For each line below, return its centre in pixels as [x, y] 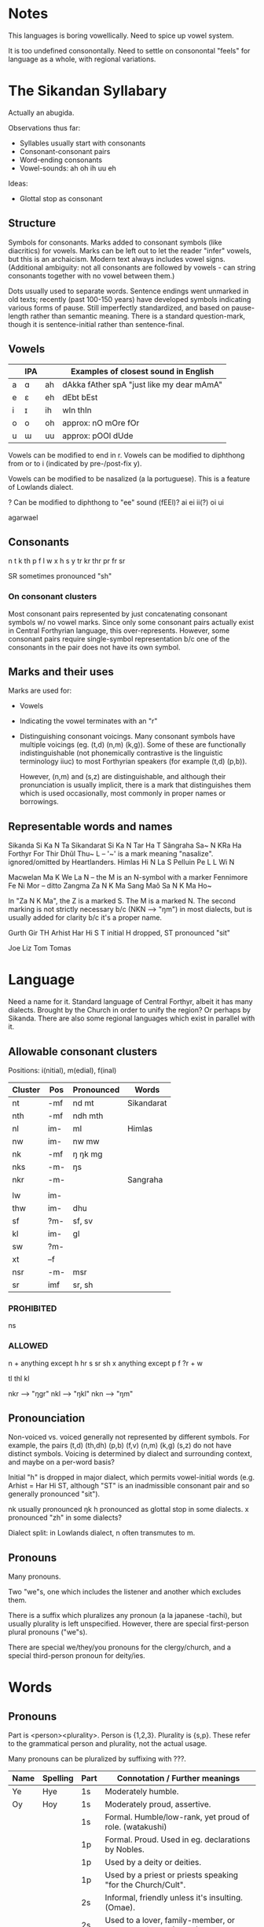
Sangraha [145, 1179]
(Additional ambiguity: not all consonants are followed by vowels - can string [132, 267]
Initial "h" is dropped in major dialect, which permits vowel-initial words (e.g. [132, 1477]
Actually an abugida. [41, 112]
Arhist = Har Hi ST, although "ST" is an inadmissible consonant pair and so [129, 1486]
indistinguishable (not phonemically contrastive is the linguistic [121, 753]
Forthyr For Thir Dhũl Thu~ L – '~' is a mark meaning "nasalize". [111, 854]
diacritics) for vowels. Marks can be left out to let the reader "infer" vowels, [130, 250]
